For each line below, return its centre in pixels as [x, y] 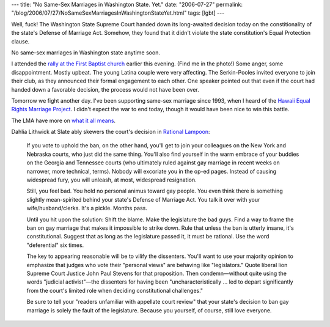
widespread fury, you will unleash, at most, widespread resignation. [112, 180]
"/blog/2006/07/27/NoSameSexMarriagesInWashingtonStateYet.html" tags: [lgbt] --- [118, 13]
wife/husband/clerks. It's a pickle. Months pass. [87, 208]
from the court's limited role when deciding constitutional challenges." [115, 290]
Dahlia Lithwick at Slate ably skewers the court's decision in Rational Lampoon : [111, 132]
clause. [20, 41]
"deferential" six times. [55, 245]
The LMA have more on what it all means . [64, 120]
